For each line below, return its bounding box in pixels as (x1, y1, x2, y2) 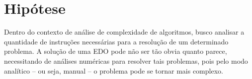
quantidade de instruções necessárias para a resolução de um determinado (4, 36, 229, 46)
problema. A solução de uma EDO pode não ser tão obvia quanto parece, (4, 46, 227, 56)
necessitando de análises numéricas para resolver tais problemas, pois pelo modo (4, 55, 248, 66)
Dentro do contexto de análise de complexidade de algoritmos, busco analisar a (4, 27, 245, 37)
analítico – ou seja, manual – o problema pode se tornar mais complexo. (4, 65, 223, 76)
